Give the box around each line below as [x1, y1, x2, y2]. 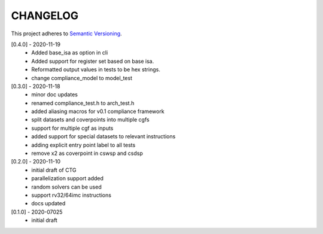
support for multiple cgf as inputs [31, 124, 114, 132]
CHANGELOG [11, 9, 79, 22]
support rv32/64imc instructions [31, 192, 112, 199]
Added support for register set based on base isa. [31, 57, 154, 65]
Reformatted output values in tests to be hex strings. [31, 66, 161, 73]
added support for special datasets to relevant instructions [31, 133, 176, 140]
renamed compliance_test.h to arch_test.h [31, 99, 135, 107]
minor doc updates [31, 91, 78, 98]
